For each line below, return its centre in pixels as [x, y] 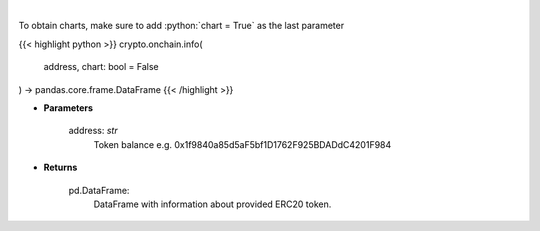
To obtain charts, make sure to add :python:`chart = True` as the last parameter [181, 26]
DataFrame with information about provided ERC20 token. [212, 204]
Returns [60, 167]
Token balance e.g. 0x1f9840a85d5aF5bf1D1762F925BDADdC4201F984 [242, 144]
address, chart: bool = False [101, 67]
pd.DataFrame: [99, 190]
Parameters [68, 107]
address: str [93, 131]
